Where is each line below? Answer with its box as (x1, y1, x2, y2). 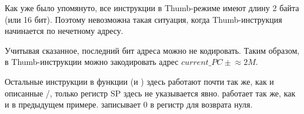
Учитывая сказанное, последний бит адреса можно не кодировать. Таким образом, (5, 44, 300, 56)
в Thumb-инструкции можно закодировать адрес (5, 56, 179, 68)
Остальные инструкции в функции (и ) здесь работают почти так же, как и (5, 75, 274, 87)
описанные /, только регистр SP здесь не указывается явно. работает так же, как (5, 87, 296, 99)
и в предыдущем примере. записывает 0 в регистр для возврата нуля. (5, 98, 253, 110)
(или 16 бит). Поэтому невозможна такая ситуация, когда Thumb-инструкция (5, 13, 282, 25)
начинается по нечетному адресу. (5, 25, 123, 37)
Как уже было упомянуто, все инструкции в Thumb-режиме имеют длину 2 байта (5, 2, 299, 13)
